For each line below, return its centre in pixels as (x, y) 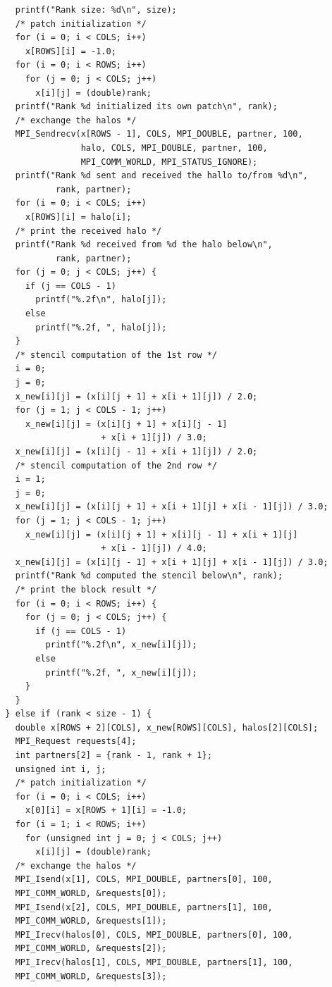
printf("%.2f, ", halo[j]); (101, 327)
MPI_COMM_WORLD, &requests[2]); (91, 949)
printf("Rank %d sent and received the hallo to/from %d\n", (161, 176)
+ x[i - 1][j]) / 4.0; (154, 548)
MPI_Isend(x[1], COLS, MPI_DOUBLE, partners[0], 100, (144, 880)
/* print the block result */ (86, 589)
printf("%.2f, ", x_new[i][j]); (121, 672)
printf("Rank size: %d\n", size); (96, 10)
